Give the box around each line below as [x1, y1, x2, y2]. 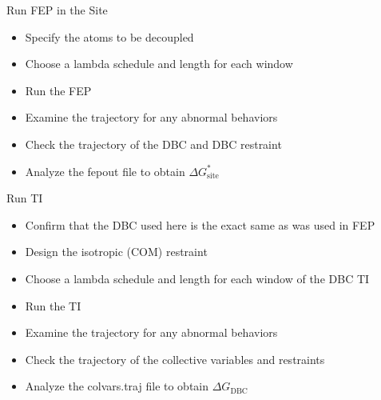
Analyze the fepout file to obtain [25, 162, 185, 179]
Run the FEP [25, 82, 92, 98]
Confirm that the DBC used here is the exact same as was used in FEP [25, 216, 375, 233]
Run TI [6, 190, 43, 206]
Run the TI [25, 297, 81, 314]
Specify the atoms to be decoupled [25, 28, 194, 45]
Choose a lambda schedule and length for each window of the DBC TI [25, 270, 370, 286]
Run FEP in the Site [6, 2, 108, 18]
